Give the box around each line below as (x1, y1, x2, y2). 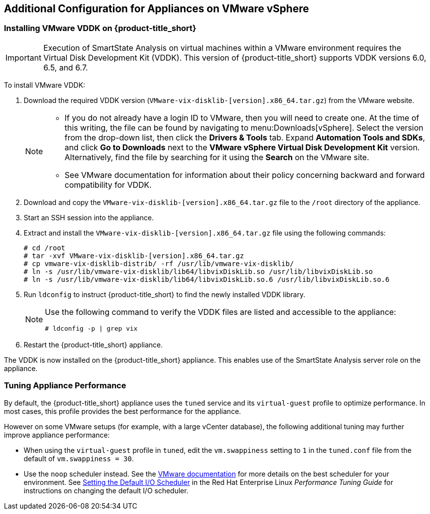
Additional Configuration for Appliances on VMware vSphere (4, 2, 309, 15)
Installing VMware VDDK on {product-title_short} (4, 23, 196, 34)
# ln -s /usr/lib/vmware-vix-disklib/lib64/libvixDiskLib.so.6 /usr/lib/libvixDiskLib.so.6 (24, 275, 390, 283)
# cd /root (24, 243, 66, 252)
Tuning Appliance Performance (4, 380, 126, 391)
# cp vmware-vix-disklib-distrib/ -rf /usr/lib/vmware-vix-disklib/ (24, 259, 294, 268)
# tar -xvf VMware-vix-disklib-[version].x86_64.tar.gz (24, 251, 244, 260)
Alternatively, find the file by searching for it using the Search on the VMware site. (65, 152, 369, 162)
